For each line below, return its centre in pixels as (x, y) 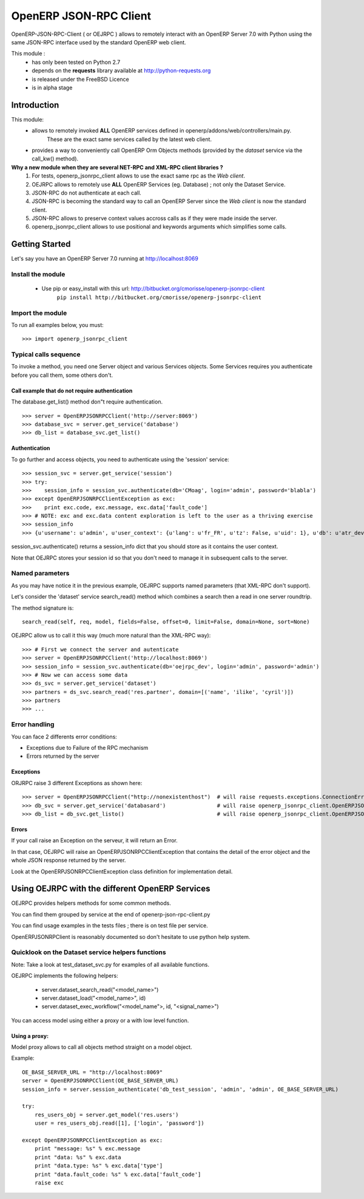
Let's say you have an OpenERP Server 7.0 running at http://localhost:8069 (105, 259)
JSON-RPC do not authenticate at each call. (87, 193)
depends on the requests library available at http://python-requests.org (121, 70)
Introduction (35, 105)
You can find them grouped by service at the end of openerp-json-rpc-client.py (111, 914)
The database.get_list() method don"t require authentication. (87, 402)
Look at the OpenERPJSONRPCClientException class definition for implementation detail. (122, 871)
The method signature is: (42, 608)
